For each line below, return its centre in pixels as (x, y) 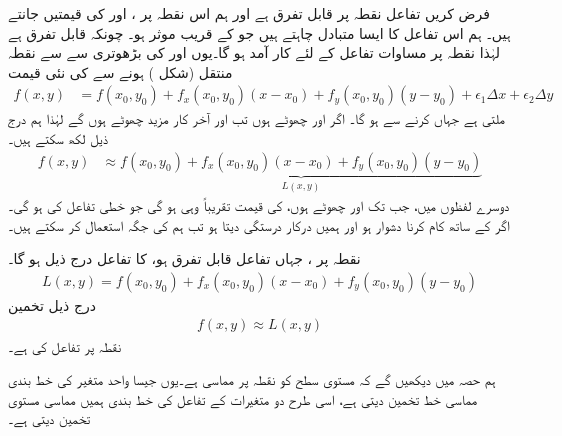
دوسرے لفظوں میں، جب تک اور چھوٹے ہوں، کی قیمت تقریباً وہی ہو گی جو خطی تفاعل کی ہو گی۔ (259, 205)
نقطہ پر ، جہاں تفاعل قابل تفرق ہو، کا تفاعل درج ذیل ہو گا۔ (184, 258)
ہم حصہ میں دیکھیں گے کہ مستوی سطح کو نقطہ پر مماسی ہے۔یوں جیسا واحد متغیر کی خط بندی (252, 379)
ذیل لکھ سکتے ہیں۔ (58, 138)
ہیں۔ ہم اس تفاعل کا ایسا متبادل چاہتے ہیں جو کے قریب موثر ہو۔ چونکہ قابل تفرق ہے (259, 32)
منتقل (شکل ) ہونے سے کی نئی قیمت (120, 71)
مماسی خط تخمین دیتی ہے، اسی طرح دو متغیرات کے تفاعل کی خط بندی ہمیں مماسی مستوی (243, 398)
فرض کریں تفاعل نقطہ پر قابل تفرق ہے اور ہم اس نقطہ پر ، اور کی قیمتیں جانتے (249, 13)
